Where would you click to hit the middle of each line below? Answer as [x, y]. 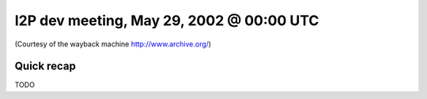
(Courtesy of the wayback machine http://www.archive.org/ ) [113, 44]
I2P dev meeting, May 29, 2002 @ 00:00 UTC [167, 20]
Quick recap [45, 66]
